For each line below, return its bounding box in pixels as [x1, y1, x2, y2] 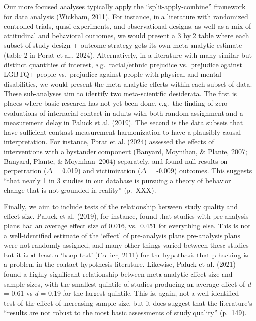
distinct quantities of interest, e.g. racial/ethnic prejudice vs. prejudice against [4, 59, 242, 69]
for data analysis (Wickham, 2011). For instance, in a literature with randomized [4, 11, 248, 21]
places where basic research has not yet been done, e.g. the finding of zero [4, 97, 228, 108]
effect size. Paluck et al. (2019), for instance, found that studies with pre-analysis [4, 211, 249, 221]
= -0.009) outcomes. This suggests [148, 165, 252, 176]
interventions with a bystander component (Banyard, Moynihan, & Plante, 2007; [4, 146, 247, 156]
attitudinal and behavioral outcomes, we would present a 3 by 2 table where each [4, 30, 249, 40]
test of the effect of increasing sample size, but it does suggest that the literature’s [4, 297, 252, 308]
